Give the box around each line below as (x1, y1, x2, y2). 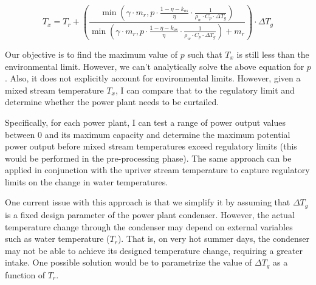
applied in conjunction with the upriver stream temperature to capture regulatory (5, 163, 310, 176)
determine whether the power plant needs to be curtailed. (5, 95, 219, 108)
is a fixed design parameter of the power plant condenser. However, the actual (5, 208, 295, 221)
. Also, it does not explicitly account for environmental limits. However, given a (5, 72, 301, 84)
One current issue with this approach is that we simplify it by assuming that (5, 196, 290, 208)
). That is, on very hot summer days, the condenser (117, 232, 309, 245)
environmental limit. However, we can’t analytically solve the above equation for (5, 60, 304, 72)
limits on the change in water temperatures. (5, 175, 168, 188)
